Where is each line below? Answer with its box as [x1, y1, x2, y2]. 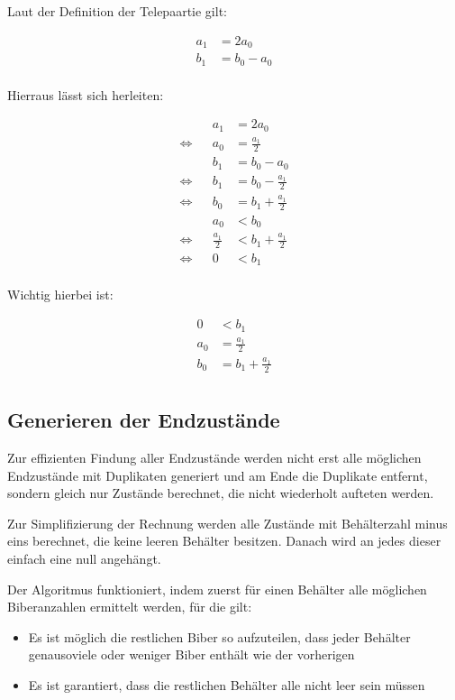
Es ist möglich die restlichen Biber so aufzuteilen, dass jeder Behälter [28, 627, 411, 646]
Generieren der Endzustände [7, 406, 280, 434]
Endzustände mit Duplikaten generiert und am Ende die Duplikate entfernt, [7, 465, 428, 484]
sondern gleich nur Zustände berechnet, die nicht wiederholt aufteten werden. [7, 484, 434, 502]
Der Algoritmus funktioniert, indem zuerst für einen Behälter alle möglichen [7, 579, 427, 598]
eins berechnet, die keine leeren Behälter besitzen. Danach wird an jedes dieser [7, 531, 441, 550]
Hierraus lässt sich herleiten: [7, 85, 164, 104]
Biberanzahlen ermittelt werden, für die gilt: [7, 597, 252, 616]
